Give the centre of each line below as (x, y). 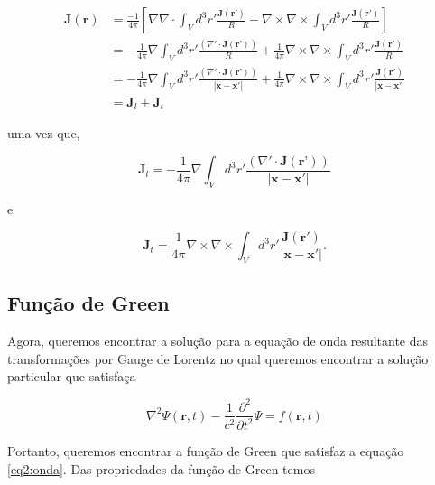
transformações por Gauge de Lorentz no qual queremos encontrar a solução (218, 358)
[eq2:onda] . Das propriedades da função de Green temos (161, 468)
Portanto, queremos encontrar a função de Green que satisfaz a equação (206, 450)
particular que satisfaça (72, 376)
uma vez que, (44, 133)
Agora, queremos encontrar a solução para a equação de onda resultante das (218, 341)
